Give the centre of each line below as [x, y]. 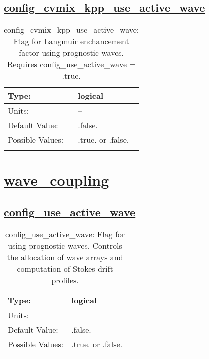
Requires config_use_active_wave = [71, 64]
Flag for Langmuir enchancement [71, 41]
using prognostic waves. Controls [65, 245]
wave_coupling [57, 180]
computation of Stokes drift [65, 268]
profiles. [65, 280]
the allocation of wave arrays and [65, 257]
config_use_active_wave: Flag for [65, 234]
